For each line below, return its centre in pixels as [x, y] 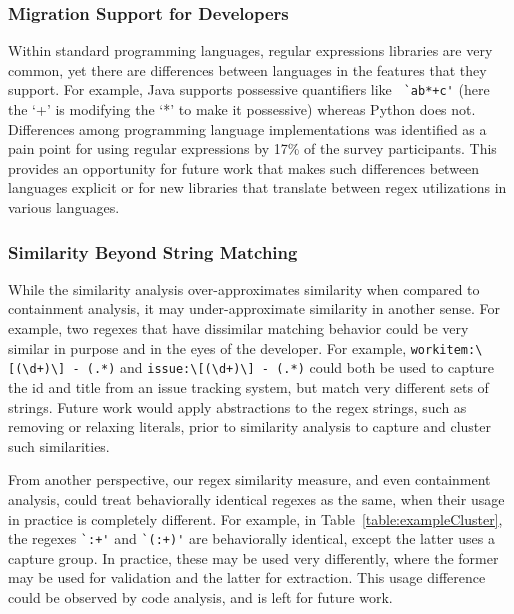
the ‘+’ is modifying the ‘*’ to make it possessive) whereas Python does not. [242, 109]
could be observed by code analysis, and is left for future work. [200, 596]
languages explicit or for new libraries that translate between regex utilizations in [257, 187]
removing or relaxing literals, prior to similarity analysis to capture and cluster [249, 426]
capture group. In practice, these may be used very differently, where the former [253, 557]
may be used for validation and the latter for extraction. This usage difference [247, 577]
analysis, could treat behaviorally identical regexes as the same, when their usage [256, 498]
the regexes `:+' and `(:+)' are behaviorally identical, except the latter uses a [251, 538]
